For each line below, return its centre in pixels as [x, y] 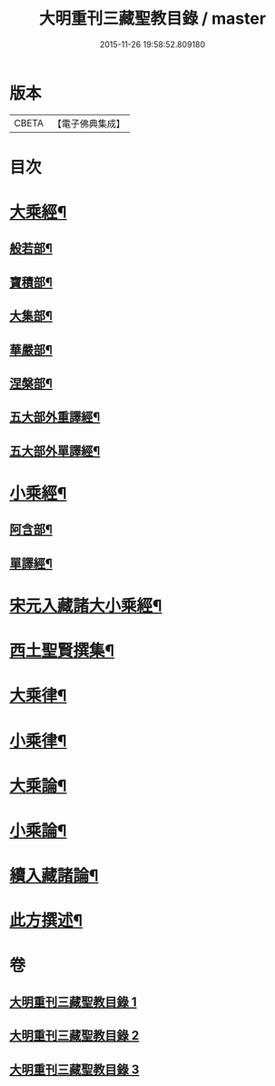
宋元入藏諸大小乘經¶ [86, 606]
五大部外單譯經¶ [55, 451]
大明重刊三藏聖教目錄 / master [152, 19]
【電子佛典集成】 [88, 124]
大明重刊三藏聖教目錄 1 [74, 1002]
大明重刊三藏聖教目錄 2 [74, 1036]
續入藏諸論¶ [54, 876]
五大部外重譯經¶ [55, 418]
